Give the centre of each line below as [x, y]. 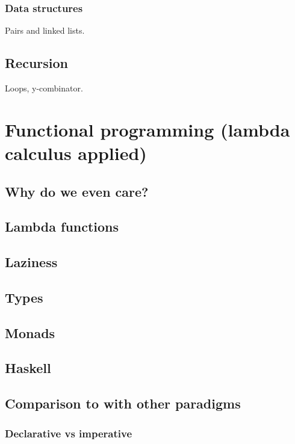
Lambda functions [62, 227]
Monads [30, 332]
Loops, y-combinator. [44, 88]
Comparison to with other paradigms [123, 403]
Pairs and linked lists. [45, 30]
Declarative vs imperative [69, 433]
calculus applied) [76, 153]
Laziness [31, 262]
